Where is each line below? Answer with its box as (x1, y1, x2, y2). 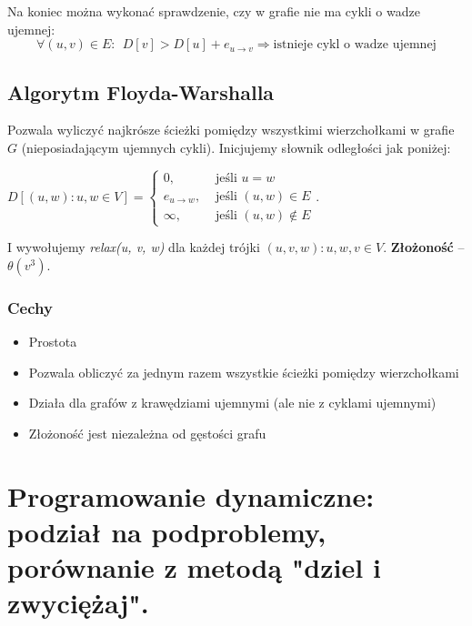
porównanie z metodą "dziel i (7, 548, 381, 585)
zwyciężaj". (7, 584, 149, 621)
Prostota (28, 331, 77, 350)
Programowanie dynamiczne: (7, 477, 375, 514)
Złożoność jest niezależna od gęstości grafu (28, 423, 266, 442)
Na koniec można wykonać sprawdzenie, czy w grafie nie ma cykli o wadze (7, 2, 420, 20)
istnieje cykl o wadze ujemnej (273, 38, 437, 52)
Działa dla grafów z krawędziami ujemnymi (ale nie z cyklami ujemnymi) (28, 393, 437, 412)
